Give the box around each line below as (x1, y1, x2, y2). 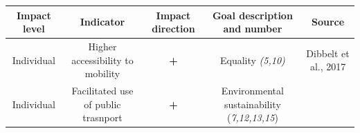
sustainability (224, 96, 281, 111)
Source (312, 14, 345, 29)
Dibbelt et (306, 45, 350, 60)
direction (152, 21, 195, 36)
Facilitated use (71, 83, 134, 97)
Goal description (212, 8, 293, 22)
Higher (88, 39, 117, 53)
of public (84, 96, 121, 111)
